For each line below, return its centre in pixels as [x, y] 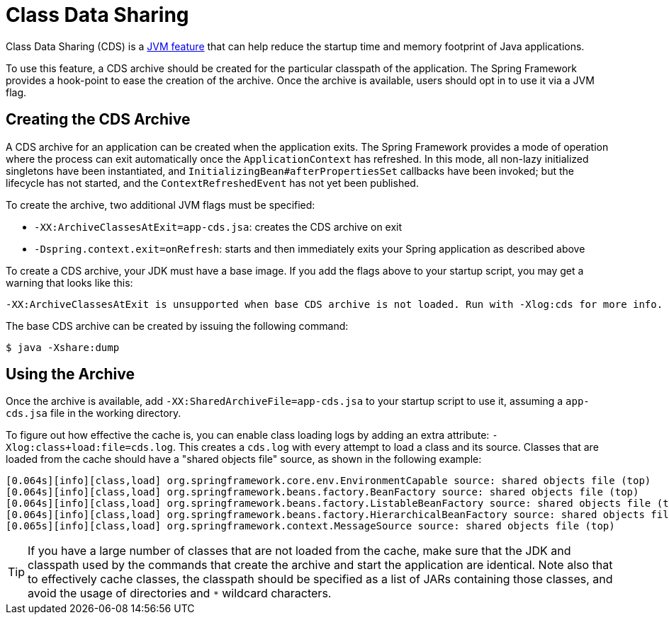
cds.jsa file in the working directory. [94, 413]
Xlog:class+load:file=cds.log [90, 448]
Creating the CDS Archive [98, 120]
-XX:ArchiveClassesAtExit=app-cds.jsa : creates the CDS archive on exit [218, 226]
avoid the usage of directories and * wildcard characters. [180, 593]
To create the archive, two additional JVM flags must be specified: [161, 205]
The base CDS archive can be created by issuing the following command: [177, 326]
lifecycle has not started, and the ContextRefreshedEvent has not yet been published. [212, 183]
